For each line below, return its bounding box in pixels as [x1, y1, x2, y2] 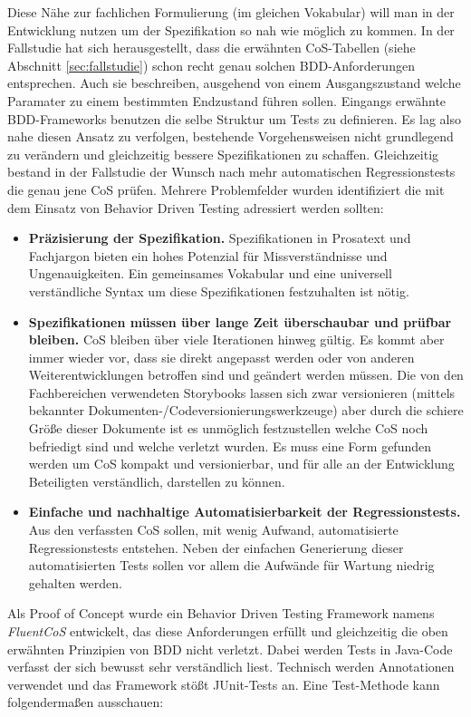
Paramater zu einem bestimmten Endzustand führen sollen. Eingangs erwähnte [7, 91, 447, 110]
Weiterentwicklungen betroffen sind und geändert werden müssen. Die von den [28, 365, 464, 384]
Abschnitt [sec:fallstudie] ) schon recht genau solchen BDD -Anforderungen [7, 55, 415, 74]
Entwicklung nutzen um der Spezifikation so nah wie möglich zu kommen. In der [7, 20, 455, 39]
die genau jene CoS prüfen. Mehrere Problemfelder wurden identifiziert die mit [7, 179, 445, 199]
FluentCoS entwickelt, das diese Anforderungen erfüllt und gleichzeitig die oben [7, 622, 448, 640]
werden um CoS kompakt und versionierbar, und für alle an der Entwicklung [28, 454, 455, 473]
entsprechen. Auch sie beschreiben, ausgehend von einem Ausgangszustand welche [7, 73, 461, 92]
